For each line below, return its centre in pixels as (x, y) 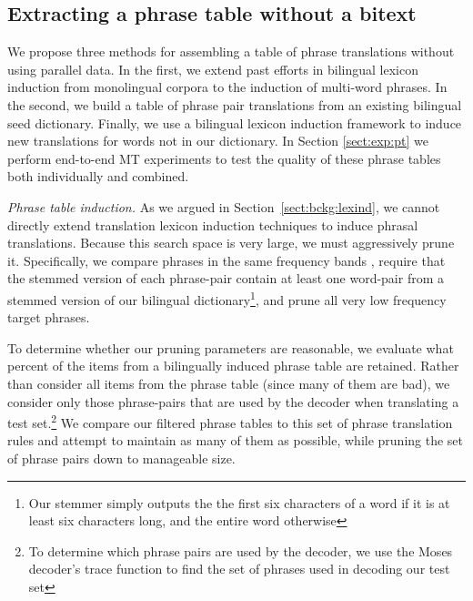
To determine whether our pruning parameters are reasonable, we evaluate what (231, 347)
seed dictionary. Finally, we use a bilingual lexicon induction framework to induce (235, 122)
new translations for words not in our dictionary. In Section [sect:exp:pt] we (218, 141)
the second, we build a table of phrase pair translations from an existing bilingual (235, 104)
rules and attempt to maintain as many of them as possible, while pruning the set (236, 440)
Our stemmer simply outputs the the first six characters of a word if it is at (239, 502)
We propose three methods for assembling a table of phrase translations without (231, 51)
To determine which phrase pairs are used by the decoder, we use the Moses (241, 550)
